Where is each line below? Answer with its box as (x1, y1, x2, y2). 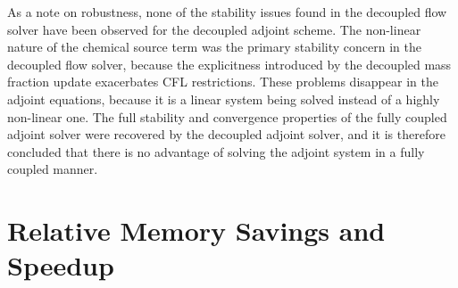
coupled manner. (7, 160, 98, 178)
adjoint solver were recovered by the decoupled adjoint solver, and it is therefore (7, 125, 446, 144)
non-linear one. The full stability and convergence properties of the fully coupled (7, 107, 447, 126)
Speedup (7, 247, 114, 284)
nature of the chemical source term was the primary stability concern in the (7, 37, 421, 56)
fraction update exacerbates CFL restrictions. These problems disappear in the (7, 72, 438, 91)
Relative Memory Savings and (7, 212, 386, 249)
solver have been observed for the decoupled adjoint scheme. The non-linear (7, 20, 421, 38)
